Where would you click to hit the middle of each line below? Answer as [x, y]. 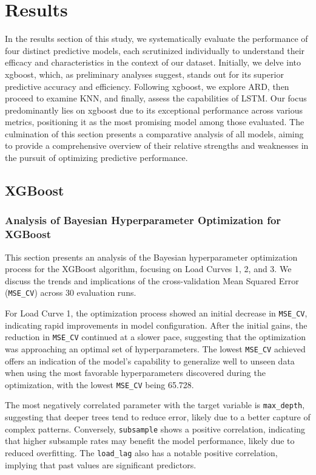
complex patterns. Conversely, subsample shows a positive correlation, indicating [155, 429]
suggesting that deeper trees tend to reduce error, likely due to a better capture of [158, 417]
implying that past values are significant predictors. [101, 464]
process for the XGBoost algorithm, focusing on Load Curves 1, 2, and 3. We [148, 269]
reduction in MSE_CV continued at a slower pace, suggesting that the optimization [155, 337]
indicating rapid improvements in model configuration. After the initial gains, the [156, 325]
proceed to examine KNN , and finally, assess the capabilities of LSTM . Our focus [156, 98]
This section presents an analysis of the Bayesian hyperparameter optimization [151, 257]
